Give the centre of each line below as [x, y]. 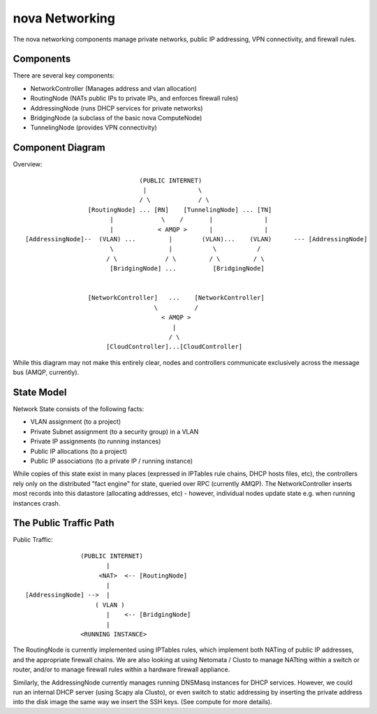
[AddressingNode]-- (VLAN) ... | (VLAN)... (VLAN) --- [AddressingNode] [197, 239]
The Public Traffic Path [64, 523]
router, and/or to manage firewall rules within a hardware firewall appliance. [121, 670]
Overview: [28, 164]
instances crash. [37, 503]
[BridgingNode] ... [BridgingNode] [187, 269]
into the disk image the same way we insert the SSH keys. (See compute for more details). [142, 702]
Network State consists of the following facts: [79, 409]
